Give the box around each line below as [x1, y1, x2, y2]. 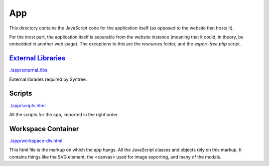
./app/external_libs [9, 67, 48, 73]
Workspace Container [9, 125, 79, 133]
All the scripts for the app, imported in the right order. [9, 111, 119, 117]
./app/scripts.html [9, 102, 46, 108]
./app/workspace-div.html [9, 138, 63, 144]
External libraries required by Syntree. [9, 76, 87, 82]
